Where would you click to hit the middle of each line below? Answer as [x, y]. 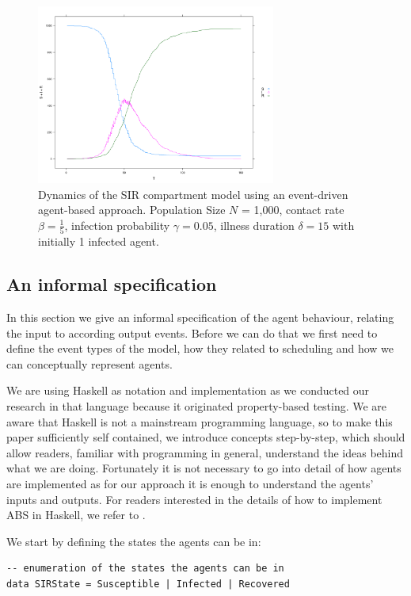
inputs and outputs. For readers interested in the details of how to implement [194, 499]
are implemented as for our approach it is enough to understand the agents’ [190, 483]
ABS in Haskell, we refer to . [76, 515]
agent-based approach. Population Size [132, 210]
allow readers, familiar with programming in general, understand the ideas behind [205, 452]
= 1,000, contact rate [293, 210]
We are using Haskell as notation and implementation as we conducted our [188, 390]
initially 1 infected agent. [99, 241]
